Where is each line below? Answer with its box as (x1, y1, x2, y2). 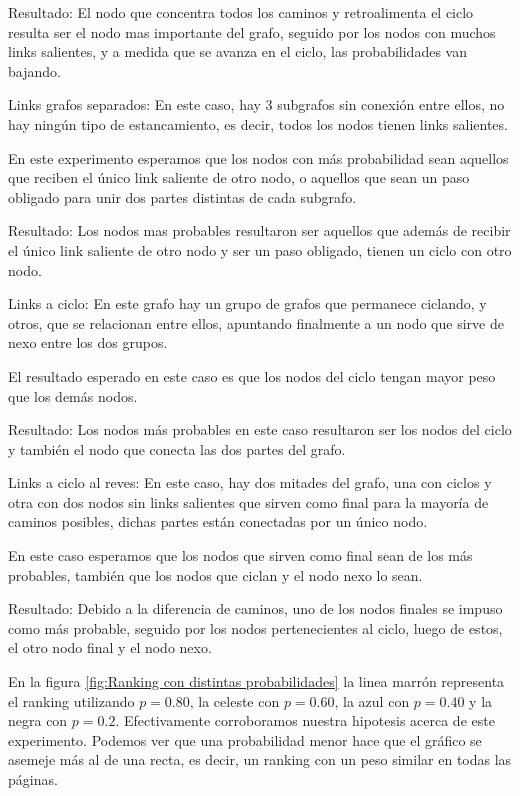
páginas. (8, 769, 58, 789)
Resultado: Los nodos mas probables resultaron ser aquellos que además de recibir (8, 220, 511, 241)
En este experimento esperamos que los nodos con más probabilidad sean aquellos (8, 147, 509, 168)
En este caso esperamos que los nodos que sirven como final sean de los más (8, 545, 473, 566)
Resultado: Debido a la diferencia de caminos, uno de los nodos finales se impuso (8, 598, 503, 619)
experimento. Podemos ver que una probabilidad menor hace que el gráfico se (8, 729, 482, 750)
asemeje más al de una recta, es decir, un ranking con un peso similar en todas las (8, 749, 512, 770)
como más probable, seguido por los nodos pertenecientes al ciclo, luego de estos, (8, 617, 503, 638)
